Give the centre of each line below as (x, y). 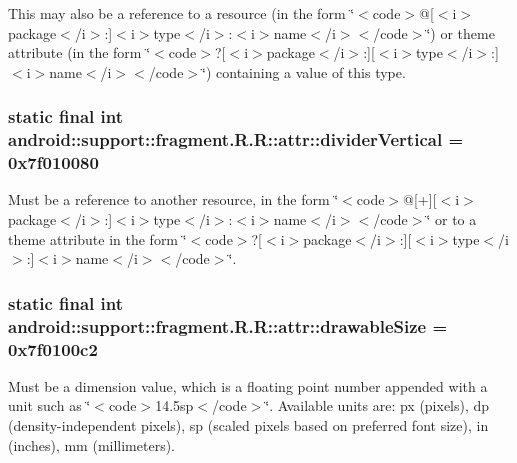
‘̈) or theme (460, 32)
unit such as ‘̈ (49, 405)
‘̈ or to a (451, 219)
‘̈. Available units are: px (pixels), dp (377, 405)
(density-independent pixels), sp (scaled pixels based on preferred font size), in (248, 425)
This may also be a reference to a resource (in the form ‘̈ (181, 13)
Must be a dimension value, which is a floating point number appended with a (248, 385)
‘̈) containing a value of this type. (304, 71)
